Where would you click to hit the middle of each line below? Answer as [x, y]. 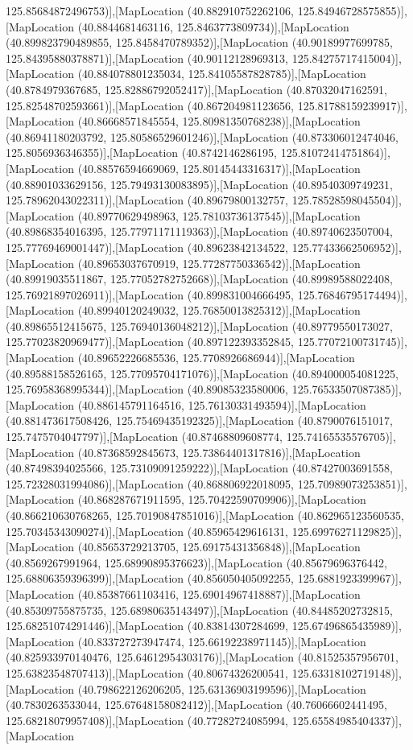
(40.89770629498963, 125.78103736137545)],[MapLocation [219, 215]
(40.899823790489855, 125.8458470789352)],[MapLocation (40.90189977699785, [199, 42]
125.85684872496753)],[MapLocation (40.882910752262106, [150, 10]
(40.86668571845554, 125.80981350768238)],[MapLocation [219, 121]
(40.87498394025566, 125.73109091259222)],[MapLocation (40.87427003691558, [199, 468]
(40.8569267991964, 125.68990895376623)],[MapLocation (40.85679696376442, [196, 562]
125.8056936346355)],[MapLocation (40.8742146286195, [142, 152]
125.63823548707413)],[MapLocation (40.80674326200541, [147, 672]
